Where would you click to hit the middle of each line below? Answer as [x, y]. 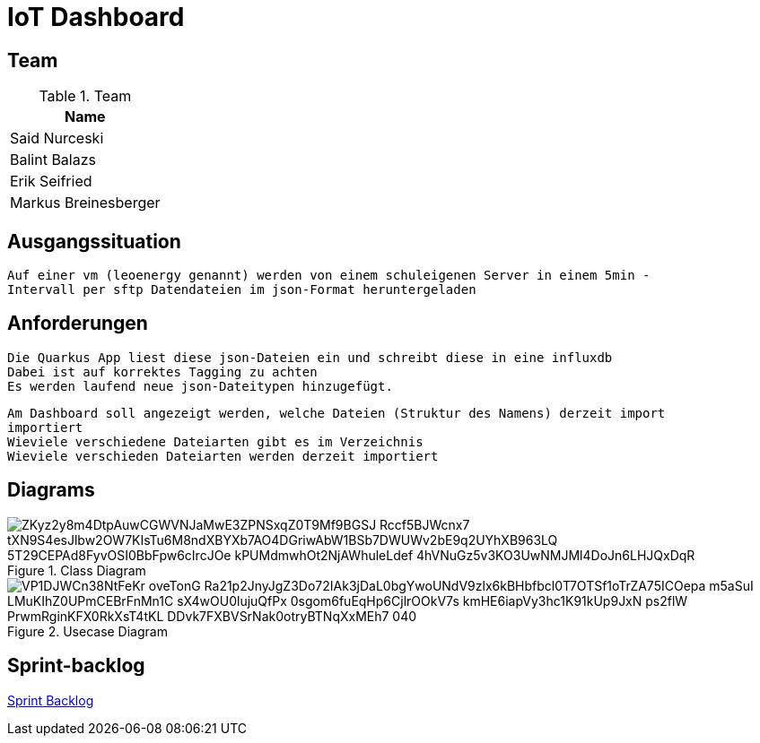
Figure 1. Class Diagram [77, 570]
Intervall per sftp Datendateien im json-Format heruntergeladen [242, 290]
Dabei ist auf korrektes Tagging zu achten [162, 371]
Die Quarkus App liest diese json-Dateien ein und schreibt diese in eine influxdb [310, 357]
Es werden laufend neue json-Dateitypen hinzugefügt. [200, 386]
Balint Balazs [53, 160]
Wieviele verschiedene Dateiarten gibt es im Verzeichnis [215, 441]
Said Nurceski [57, 138]
